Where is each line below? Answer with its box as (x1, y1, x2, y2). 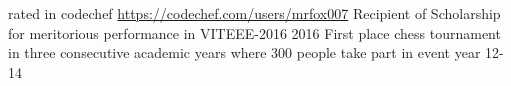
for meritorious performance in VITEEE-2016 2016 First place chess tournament (8, 22, 501, 43)
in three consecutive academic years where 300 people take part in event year (8, 42, 481, 63)
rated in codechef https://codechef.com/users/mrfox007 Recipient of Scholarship (8, 3, 501, 23)
